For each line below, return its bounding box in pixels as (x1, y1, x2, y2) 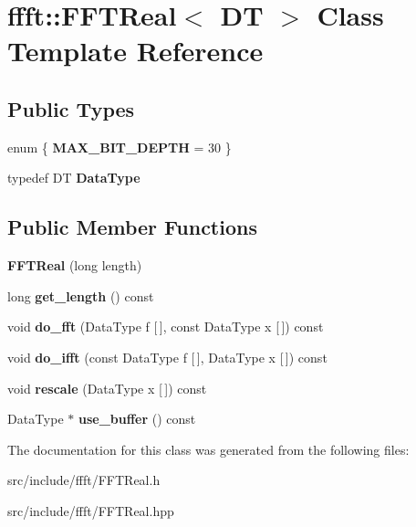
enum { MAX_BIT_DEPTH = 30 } (7, 137, 232, 156)
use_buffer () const (78, 409, 196, 428)
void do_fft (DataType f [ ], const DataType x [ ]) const (7, 317, 324, 336)
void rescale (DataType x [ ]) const (7, 378, 207, 397)
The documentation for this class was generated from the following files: (7, 439, 410, 458)
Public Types (7, 94, 135, 122)
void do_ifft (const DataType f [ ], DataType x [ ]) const (7, 347, 328, 366)
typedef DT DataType (7, 168, 140, 187)
